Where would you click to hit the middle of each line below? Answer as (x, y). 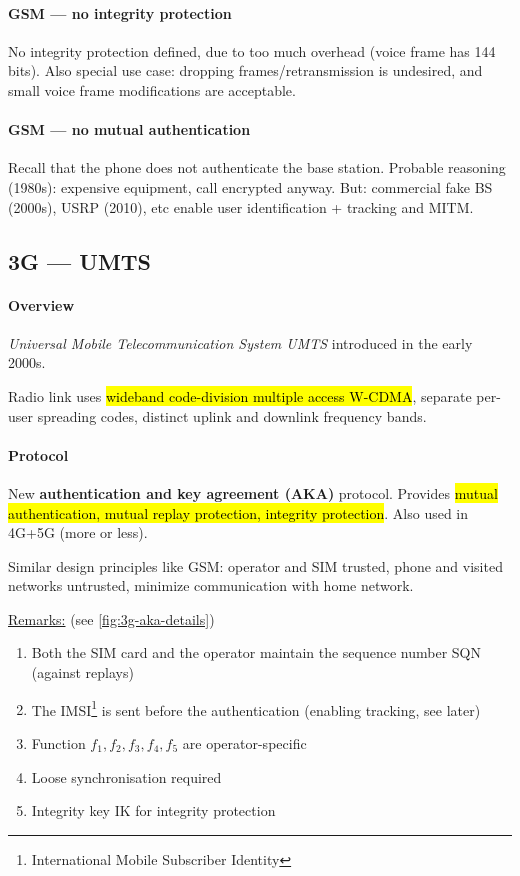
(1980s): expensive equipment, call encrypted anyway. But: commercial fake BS (250, 186)
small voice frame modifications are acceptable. (152, 89)
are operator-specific (244, 742)
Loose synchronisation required (126, 776)
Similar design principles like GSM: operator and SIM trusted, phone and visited (255, 565)
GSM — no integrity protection (120, 12)
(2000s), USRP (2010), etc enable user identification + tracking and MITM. (241, 206)
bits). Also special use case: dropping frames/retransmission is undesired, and (245, 70)
